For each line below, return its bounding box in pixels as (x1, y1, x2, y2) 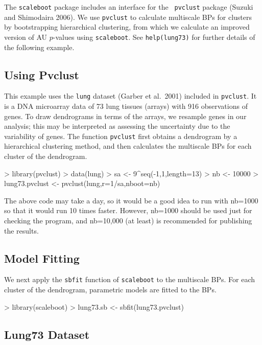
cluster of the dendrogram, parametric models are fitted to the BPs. (4, 284, 217, 295)
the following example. (4, 41, 75, 52)
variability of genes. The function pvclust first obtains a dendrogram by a (4, 130, 237, 141)
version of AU (4, 31, 47, 42)
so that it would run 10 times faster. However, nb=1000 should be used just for (4, 205, 252, 216)
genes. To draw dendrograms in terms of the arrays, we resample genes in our (4, 110, 247, 121)
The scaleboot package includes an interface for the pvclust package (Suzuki (4, 2, 253, 12)
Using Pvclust (4, 66, 79, 82)
